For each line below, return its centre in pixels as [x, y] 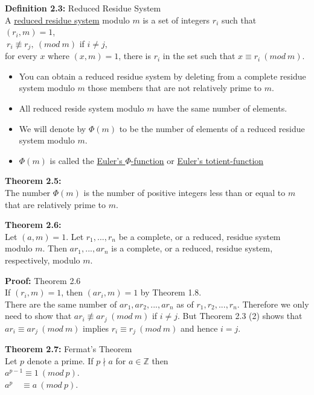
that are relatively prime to [55, 204]
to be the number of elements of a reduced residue [212, 128]
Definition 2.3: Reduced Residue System [83, 8]
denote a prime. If [60, 360]
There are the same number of [61, 304]
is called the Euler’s [86, 160]
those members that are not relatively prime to [175, 88]
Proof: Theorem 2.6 [43, 280]
